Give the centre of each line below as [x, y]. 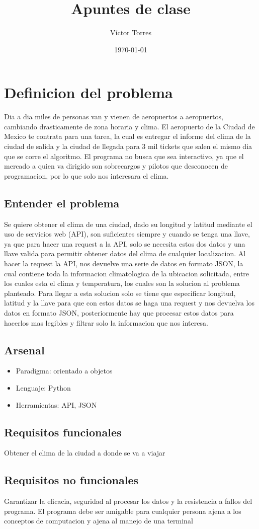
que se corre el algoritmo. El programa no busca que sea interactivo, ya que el [124, 156]
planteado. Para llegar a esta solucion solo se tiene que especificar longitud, [120, 293]
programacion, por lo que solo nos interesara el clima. [87, 175]
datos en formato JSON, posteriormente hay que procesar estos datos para [119, 312]
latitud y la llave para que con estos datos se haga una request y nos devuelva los [129, 303]
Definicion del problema [89, 92]
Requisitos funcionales [63, 432]
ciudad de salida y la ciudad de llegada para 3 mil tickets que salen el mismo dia [128, 146]
